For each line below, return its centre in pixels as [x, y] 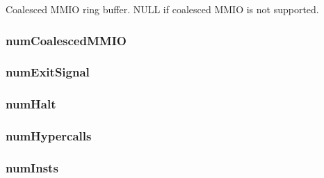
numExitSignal [48, 72]
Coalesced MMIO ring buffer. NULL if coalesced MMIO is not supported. [162, 9]
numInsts [32, 167]
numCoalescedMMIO [66, 40]
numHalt [31, 104]
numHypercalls [49, 136]
